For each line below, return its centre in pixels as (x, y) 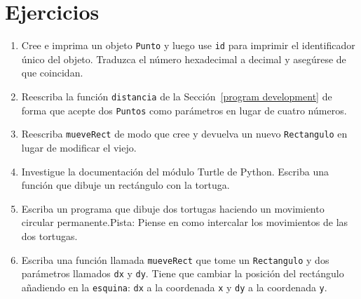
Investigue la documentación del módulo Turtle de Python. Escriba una (175, 171)
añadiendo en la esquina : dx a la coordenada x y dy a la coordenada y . (174, 287)
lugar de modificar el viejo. (79, 147)
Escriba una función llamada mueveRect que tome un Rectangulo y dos (175, 259)
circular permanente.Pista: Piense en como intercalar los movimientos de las (185, 222)
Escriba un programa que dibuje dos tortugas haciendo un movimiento (173, 208)
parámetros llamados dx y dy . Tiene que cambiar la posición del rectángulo (183, 273)
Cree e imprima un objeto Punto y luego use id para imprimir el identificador (188, 45)
